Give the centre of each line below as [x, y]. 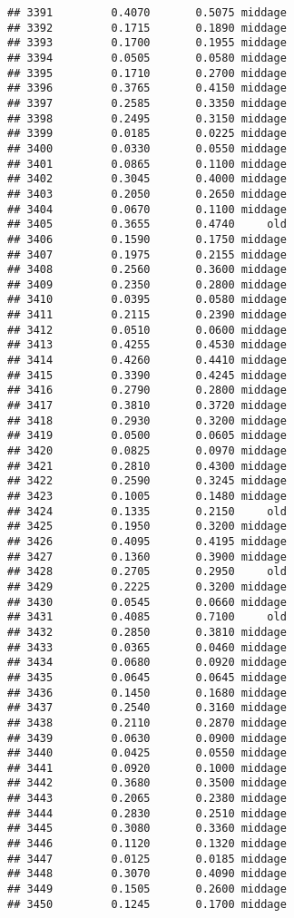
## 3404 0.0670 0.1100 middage [147, 209]
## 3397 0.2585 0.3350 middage [147, 103]
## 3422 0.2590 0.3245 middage [147, 481]
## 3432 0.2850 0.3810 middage [147, 632]
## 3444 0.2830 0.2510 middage [147, 813]
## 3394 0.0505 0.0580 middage [147, 58]
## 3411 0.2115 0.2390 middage [147, 315]
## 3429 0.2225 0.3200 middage [147, 586]
